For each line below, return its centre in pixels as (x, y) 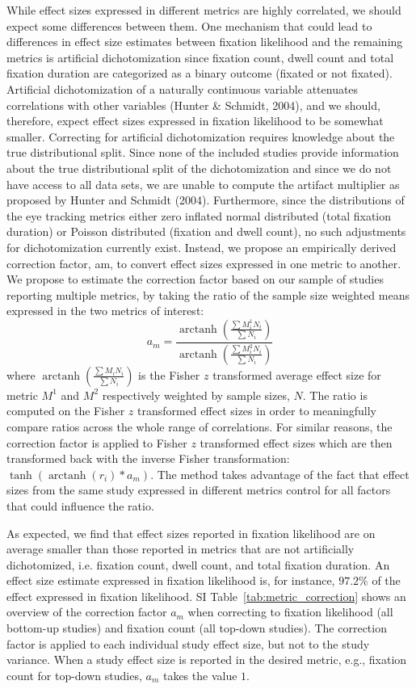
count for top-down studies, (74, 675)
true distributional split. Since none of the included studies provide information (203, 152)
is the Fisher (169, 374)
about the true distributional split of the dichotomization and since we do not (199, 168)
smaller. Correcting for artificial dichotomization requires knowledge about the (201, 136)
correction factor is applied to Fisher (97, 442)
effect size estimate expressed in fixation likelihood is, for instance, (171, 580)
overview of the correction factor (87, 612)
